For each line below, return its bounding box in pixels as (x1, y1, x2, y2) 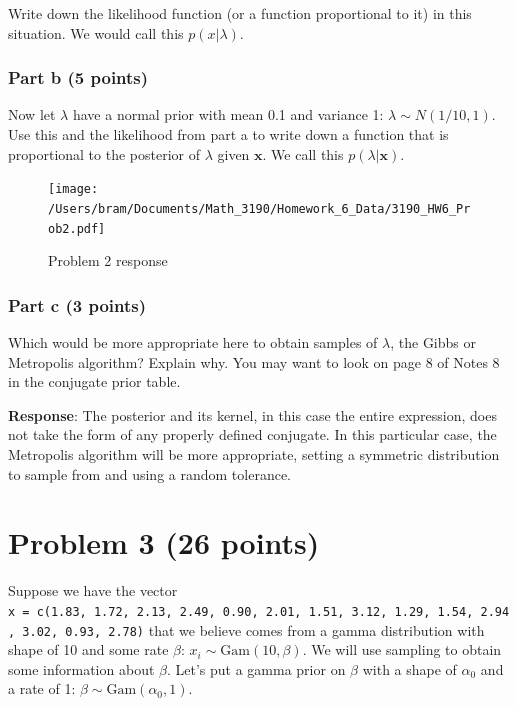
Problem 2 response (48, 250, 168, 271)
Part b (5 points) (8, 65, 149, 90)
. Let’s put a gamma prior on (166, 658, 346, 679)
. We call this (262, 143, 344, 164)
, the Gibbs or (390, 331, 476, 352)
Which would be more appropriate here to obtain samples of (8, 331, 378, 352)
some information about (8, 658, 155, 679)
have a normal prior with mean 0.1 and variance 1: (72, 104, 384, 125)
